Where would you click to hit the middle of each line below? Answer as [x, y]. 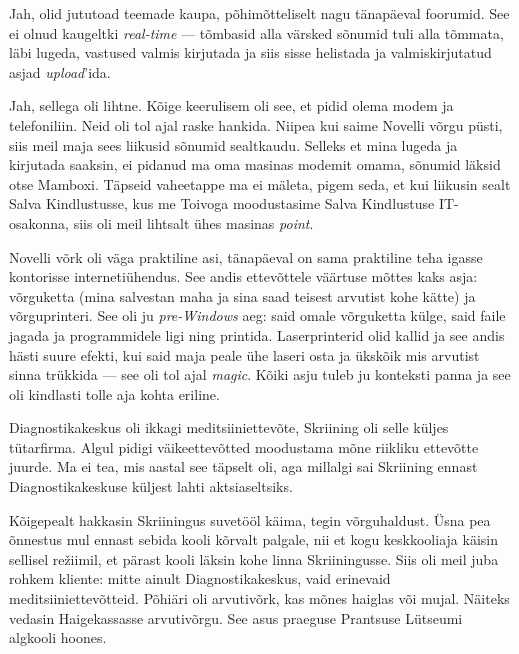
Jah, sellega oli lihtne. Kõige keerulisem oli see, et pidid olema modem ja [231, 105]
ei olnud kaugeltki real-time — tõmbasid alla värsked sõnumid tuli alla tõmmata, [256, 32]
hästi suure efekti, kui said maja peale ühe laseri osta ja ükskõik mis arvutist [244, 354]
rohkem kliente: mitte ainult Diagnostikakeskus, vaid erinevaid [200, 578]
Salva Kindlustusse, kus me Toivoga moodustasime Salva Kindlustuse [222, 203]
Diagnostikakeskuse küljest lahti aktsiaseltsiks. [151, 486]
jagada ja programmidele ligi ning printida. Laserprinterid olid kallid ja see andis [257, 334]
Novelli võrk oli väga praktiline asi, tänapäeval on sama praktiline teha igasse [246, 256]
